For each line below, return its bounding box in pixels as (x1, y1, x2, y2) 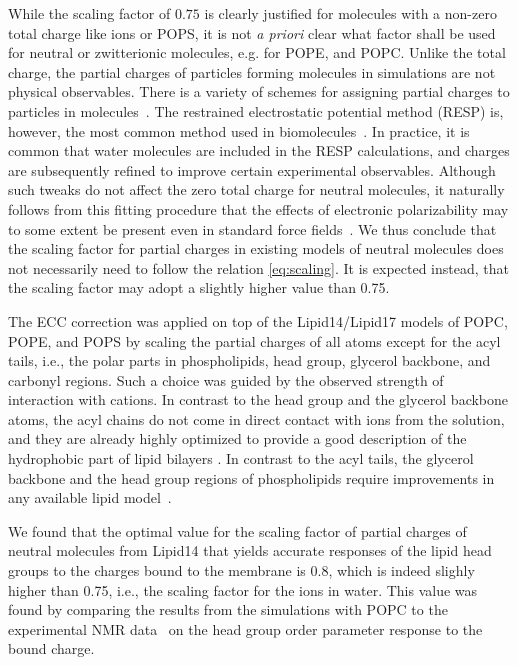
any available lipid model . (8, 487, 172, 508)
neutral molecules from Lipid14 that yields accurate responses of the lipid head (8, 540, 492, 561)
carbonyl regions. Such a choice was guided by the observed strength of (8, 369, 444, 390)
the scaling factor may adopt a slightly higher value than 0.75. (8, 277, 390, 298)
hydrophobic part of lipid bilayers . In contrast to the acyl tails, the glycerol (8, 448, 474, 469)
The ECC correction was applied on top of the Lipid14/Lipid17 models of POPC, (8, 310, 508, 331)
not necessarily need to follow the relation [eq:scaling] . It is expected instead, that (8, 257, 509, 278)
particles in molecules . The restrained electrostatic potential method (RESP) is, (8, 100, 504, 121)
